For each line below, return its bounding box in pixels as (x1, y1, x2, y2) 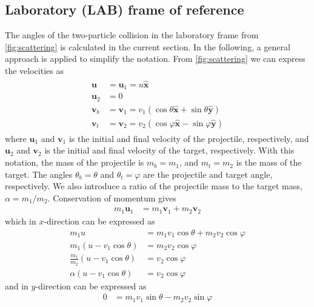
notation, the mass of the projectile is (5, 156, 144, 169)
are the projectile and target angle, (143, 167, 273, 180)
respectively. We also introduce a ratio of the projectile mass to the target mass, (5, 180, 302, 192)
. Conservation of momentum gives (47, 191, 176, 204)
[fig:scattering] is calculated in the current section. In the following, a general (5, 40, 290, 53)
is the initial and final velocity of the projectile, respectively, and (68, 132, 309, 144)
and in (5, 279, 28, 292)
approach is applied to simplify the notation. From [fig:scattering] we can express (5, 52, 306, 65)
